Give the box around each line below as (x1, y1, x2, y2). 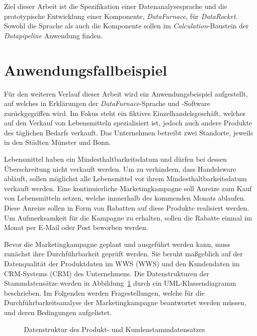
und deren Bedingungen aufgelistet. (4, 307, 112, 317)
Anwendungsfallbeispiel (4, 59, 167, 80)
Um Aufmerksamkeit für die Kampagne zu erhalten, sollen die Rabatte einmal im (4, 212, 252, 223)
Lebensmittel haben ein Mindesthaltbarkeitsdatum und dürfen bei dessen (4, 154, 227, 164)
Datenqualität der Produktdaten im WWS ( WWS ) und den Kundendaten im (4, 258, 240, 268)
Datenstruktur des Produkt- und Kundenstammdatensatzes (24, 324, 205, 334)
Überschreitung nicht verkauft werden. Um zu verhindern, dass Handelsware (4, 163, 236, 174)
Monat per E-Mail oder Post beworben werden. (4, 222, 148, 232)
